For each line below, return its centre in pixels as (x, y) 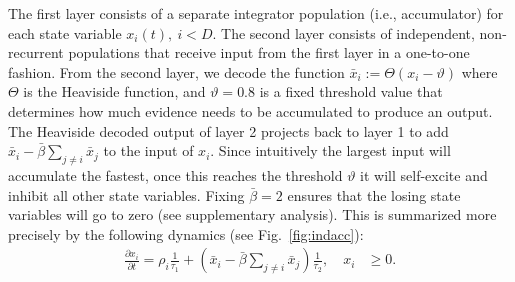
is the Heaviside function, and (114, 91)
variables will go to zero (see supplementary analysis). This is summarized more (252, 214)
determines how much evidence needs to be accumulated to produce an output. (250, 110)
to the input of (148, 150)
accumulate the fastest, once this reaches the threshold (175, 174)
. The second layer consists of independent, (343, 32)
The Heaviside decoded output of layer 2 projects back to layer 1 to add (228, 130)
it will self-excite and (424, 174)
